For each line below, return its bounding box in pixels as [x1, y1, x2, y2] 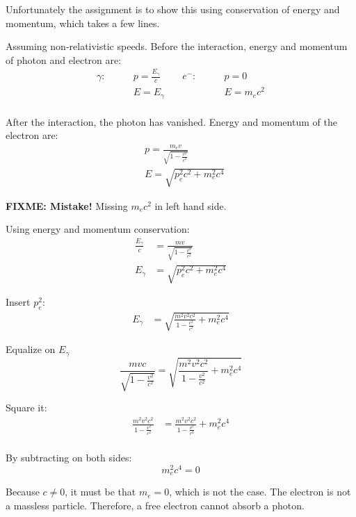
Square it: [6, 400, 47, 415]
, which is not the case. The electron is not [169, 484, 351, 499]
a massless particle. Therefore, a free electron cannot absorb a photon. [6, 498, 305, 512]
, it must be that [65, 484, 136, 499]
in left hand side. [154, 198, 227, 213]
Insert [6, 294, 31, 309]
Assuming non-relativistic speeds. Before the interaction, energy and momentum [6, 39, 348, 54]
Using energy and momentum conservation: [6, 222, 190, 236]
